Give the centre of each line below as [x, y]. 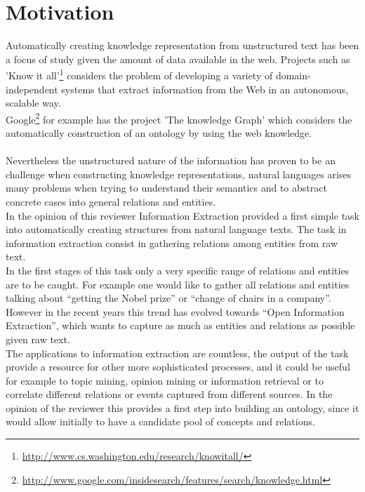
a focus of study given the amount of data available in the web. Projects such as [178, 59]
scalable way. [33, 103]
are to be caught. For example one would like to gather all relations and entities [178, 284]
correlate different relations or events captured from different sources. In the [169, 394]
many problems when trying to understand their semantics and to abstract [166, 188]
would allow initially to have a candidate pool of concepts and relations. [160, 421]
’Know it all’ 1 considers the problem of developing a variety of [139, 74]
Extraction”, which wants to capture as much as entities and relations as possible [180, 325]
